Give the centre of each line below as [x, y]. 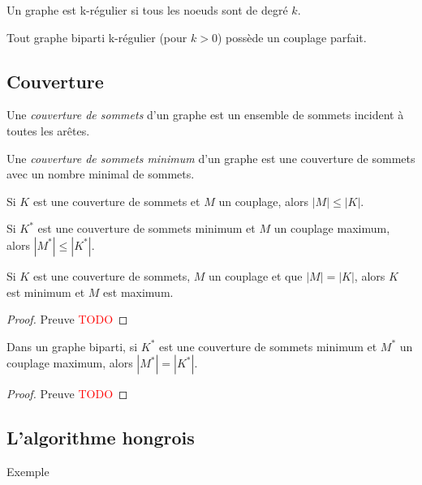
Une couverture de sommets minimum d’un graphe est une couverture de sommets [211, 158]
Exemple [28, 472]
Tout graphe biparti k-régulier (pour [97, 37]
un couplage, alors [263, 201]
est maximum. [138, 292]
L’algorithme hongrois [101, 438]
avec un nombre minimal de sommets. [101, 174]
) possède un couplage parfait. [292, 37]
